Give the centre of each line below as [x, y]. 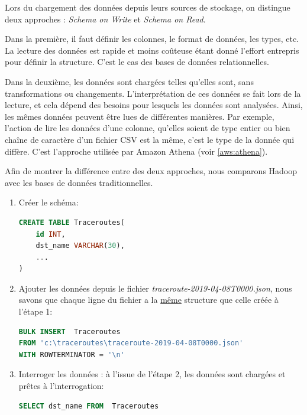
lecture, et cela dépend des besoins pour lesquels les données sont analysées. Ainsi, [154, 105]
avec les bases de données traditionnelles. [79, 182]
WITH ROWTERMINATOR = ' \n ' [72, 354]
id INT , [51, 234]
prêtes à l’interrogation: [61, 386]
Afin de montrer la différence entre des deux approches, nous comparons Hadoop [151, 171]
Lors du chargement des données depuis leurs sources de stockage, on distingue [148, 7]
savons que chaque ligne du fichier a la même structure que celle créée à [148, 300]
